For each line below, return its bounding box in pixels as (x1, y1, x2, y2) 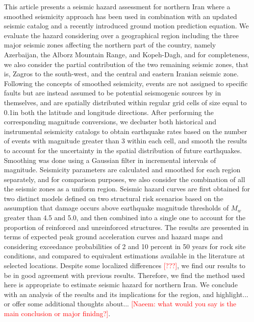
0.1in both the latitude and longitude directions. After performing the (4, 107, 214, 117)
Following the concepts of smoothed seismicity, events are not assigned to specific (4, 78, 248, 88)
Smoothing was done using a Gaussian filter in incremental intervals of (4, 155, 216, 165)
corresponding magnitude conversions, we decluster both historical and (4, 116, 217, 127)
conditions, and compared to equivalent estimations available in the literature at (4, 251, 245, 261)
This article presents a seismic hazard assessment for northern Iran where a (4, 1, 230, 11)
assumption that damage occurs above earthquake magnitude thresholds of (4, 203, 229, 213)
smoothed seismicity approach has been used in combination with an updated (4, 11, 237, 21)
